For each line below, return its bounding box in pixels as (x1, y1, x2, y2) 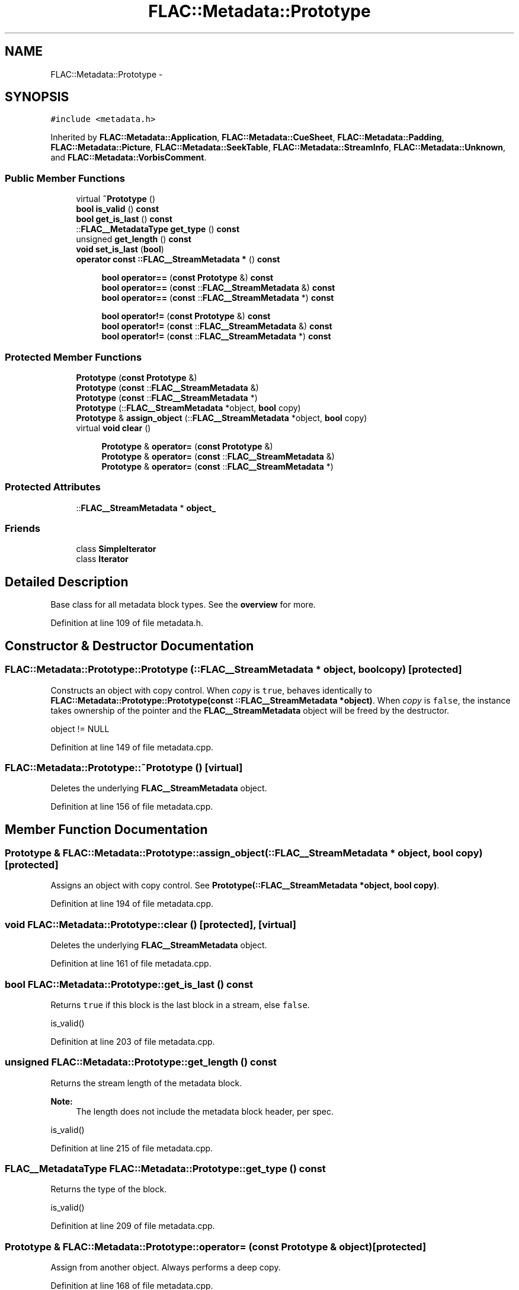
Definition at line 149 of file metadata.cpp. (50, 742, 214, 752)
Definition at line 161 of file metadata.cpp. (50, 958, 212, 969)
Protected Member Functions (5, 351, 142, 363)
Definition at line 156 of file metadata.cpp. (50, 801, 213, 812)
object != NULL (50, 723, 110, 734)
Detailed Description (5, 574, 129, 589)
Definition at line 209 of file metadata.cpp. (50, 1221, 215, 1231)
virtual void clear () (76, 422, 151, 433)
